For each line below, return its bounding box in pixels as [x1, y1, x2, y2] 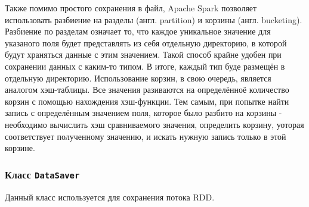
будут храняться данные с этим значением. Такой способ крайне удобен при [5, 48, 282, 61]
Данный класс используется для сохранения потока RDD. [5, 190, 215, 203]
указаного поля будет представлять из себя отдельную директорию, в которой [5, 36, 287, 49]
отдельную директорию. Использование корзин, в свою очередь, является [5, 71, 271, 84]
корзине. [5, 142, 35, 154]
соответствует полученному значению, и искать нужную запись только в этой [5, 130, 286, 142]
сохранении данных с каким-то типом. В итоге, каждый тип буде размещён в [5, 59, 285, 72]
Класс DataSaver [5, 167, 80, 181]
